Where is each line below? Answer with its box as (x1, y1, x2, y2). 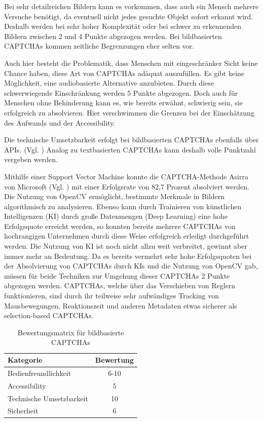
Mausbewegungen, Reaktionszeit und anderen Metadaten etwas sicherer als (4, 300, 237, 311)
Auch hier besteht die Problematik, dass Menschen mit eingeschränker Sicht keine (4, 57, 258, 68)
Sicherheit (8, 405, 39, 416)
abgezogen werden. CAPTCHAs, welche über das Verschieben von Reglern (4, 280, 236, 291)
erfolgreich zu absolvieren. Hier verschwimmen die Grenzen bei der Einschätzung (4, 107, 254, 118)
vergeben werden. (4, 154, 58, 165)
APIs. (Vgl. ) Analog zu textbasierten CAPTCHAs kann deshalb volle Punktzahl (4, 144, 256, 155)
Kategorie (8, 355, 43, 365)
